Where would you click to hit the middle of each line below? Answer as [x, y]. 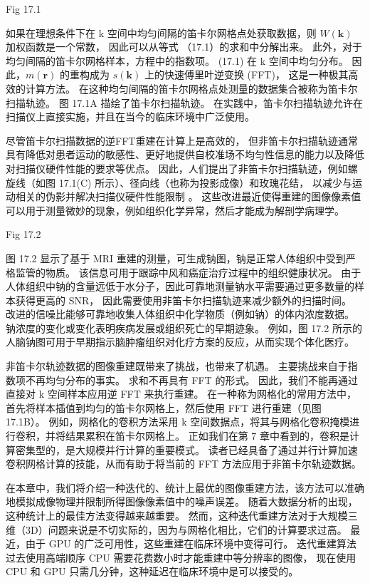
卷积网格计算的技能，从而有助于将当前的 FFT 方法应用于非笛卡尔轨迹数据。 [184, 464]
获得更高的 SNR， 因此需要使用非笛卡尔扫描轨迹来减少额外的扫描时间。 [183, 300]
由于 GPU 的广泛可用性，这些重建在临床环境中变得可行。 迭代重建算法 [191, 543]
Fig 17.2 [23, 234]
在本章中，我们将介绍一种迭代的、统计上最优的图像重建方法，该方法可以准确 [185, 487]
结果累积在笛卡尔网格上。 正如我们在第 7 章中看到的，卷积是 [207, 436]
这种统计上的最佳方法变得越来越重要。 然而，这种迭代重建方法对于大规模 [177, 515]
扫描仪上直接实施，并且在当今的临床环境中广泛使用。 [130, 117]
